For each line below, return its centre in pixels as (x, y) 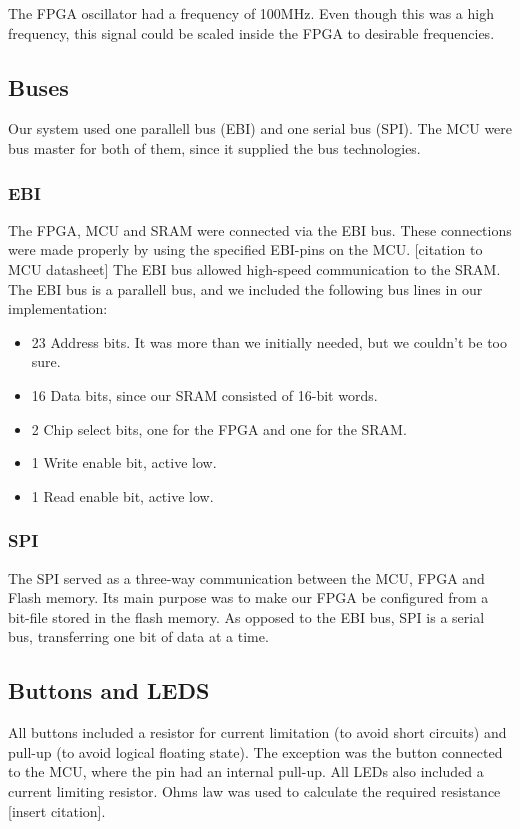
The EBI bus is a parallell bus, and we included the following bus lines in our (245, 288)
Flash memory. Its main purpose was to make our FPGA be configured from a (248, 597)
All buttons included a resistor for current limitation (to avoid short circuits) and (257, 732)
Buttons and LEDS (109, 690)
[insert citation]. (57, 810)
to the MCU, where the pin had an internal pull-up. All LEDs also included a (246, 771)
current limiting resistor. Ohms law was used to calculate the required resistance (254, 790)
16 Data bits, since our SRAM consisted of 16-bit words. (204, 394)
